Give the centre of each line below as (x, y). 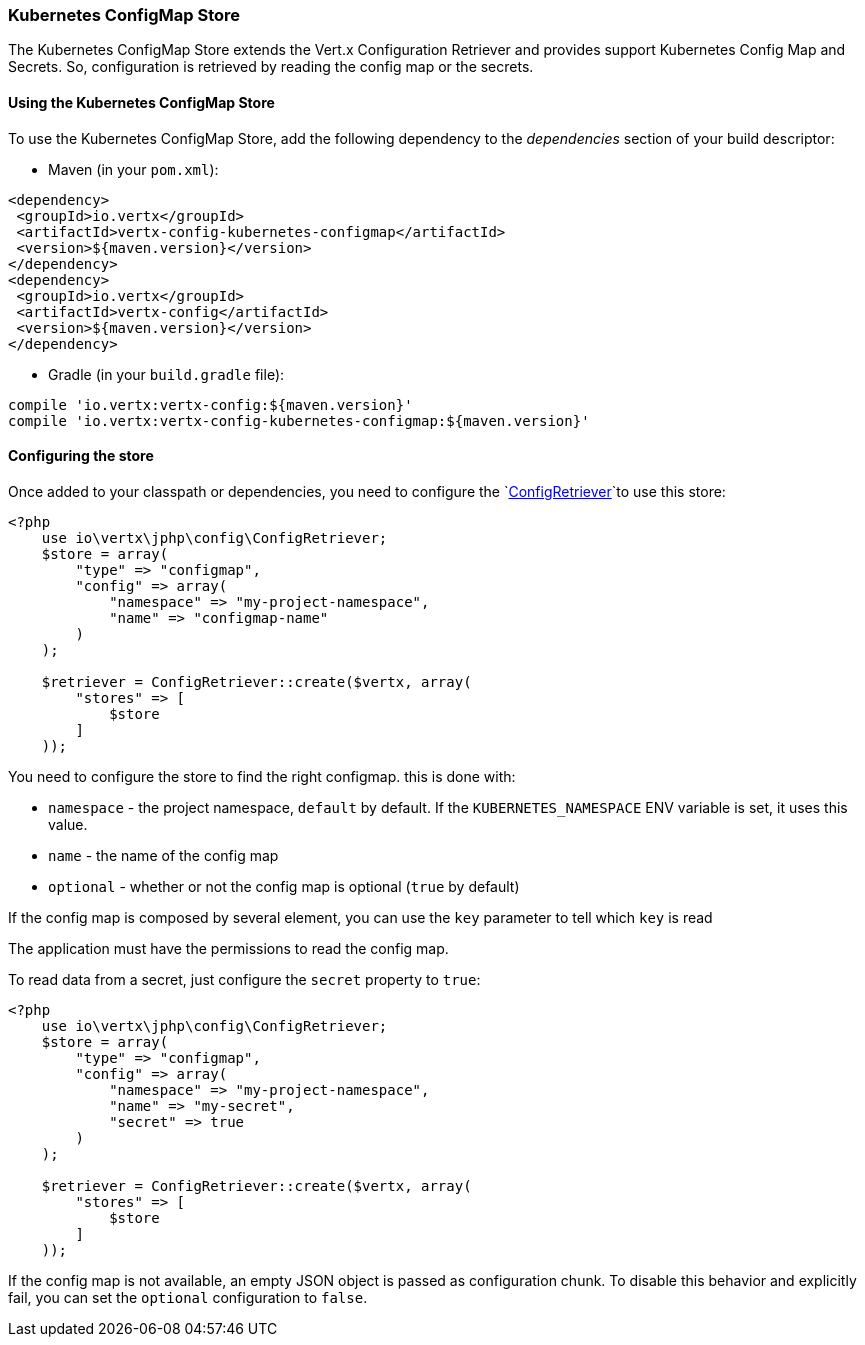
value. (68, 824)
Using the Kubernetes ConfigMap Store (141, 102)
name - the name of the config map (163, 855)
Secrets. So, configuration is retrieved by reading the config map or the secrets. (271, 67)
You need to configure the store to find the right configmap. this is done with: (262, 776)
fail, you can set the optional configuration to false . (188, 1297)
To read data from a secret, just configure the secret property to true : (244, 979)
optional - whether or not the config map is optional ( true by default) (284, 886)
